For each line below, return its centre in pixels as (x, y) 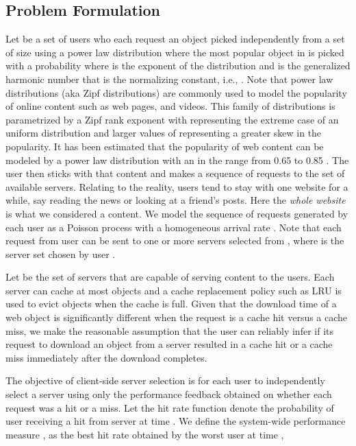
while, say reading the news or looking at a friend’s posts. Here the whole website (176, 200)
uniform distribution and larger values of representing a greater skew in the (164, 133)
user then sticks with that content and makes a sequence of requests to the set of (175, 173)
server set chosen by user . (61, 254)
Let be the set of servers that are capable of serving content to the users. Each (170, 277)
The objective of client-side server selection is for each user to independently (165, 380)
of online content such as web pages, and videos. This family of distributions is (170, 106)
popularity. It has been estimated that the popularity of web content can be (165, 146)
